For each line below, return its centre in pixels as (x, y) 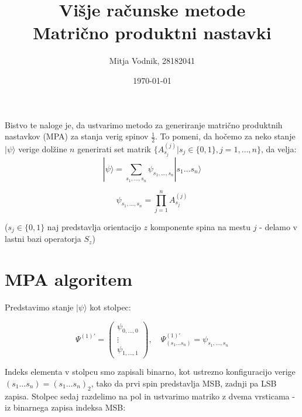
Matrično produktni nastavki (152, 33)
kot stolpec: (110, 307)
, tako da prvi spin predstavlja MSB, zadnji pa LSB (184, 383)
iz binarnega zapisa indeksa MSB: (65, 407)
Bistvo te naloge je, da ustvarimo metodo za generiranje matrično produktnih (144, 124)
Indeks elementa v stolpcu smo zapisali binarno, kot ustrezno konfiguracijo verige (150, 372)
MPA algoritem (69, 279)
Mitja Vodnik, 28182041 (152, 61)
